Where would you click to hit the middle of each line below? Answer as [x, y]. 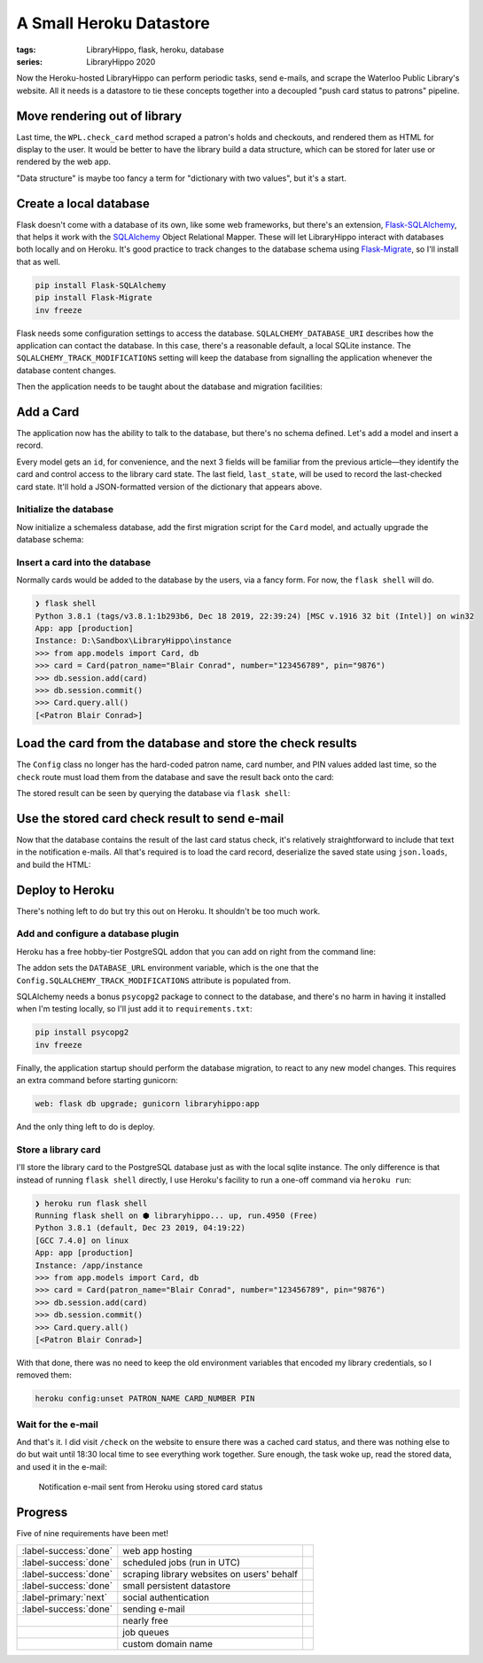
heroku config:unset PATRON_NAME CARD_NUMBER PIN [145, 1399]
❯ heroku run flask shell [91, 1203]
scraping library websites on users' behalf [210, 1573]
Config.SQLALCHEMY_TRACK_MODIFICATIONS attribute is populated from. [154, 980]
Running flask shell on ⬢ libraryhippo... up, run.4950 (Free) [176, 1216]
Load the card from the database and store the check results [187, 743]
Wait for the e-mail [58, 1425]
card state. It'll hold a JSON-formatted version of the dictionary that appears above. [169, 487]
